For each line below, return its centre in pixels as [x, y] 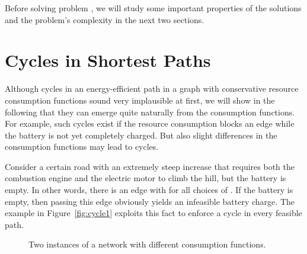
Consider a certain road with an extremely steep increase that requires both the [150, 166]
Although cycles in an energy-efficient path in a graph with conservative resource [152, 89]
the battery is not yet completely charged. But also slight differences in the [141, 135]
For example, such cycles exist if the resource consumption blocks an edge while [150, 123]
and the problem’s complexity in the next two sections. [105, 19]
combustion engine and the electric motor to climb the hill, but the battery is [145, 178]
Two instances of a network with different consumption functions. [147, 244]
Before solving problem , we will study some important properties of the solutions [153, 8]
